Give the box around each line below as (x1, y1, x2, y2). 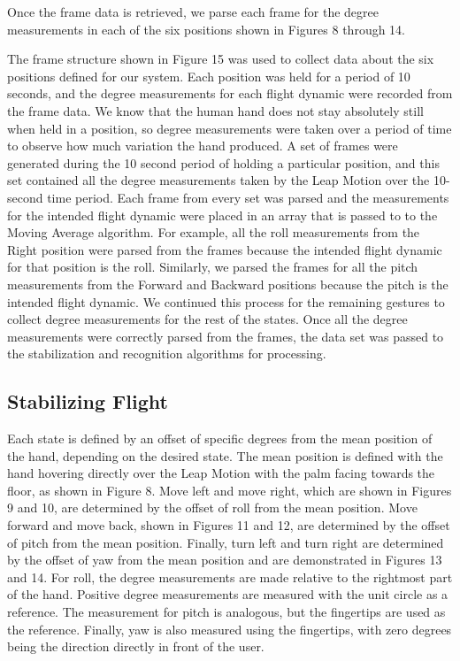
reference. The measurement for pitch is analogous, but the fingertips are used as (7, 603, 446, 621)
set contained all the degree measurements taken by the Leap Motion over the (7, 171, 430, 189)
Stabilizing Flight (7, 388, 168, 415)
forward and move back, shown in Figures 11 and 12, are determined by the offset (7, 516, 450, 534)
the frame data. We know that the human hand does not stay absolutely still (7, 101, 424, 119)
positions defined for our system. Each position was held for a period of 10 (7, 66, 410, 85)
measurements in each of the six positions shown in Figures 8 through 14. (7, 19, 406, 38)
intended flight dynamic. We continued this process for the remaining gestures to (7, 292, 445, 311)
